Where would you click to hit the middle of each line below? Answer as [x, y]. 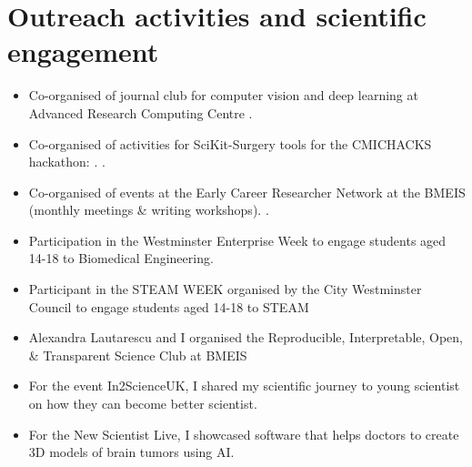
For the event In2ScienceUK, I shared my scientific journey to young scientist [244, 386]
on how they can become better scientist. [143, 404]
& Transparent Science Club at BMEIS [138, 355]
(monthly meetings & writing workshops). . [149, 210]
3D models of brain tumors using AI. [131, 452]
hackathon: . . [67, 162]
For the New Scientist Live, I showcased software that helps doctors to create [244, 434]
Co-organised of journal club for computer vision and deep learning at [223, 95]
